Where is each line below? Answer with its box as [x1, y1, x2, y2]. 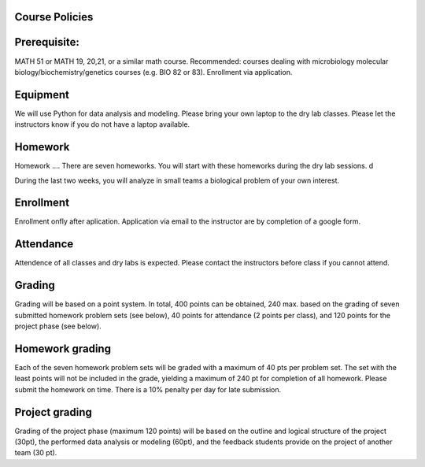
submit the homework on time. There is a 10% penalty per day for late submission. [14, 384, 282, 394]
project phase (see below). [14, 321, 102, 331]
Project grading [14, 406, 92, 419]
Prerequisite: [14, 35, 80, 49]
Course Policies [14, 10, 94, 24]
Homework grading [14, 342, 112, 355]
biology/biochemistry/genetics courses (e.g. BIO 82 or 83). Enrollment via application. [14, 67, 293, 76]
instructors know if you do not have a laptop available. [14, 120, 190, 129]
